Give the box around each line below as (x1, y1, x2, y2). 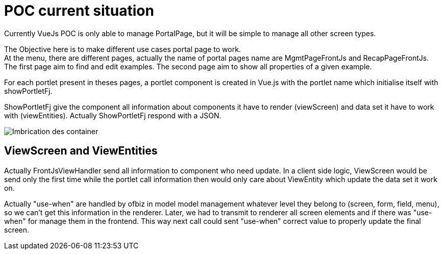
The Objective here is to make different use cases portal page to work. (4, 44, 241, 54)
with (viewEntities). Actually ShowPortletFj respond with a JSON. (4, 111, 222, 120)
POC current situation (4, 2, 154, 19)
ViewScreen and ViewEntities (4, 144, 158, 158)
